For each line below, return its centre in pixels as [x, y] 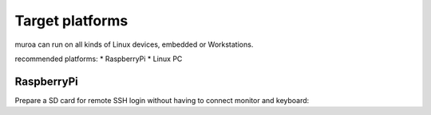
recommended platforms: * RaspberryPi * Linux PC [99, 59]
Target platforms [71, 21]
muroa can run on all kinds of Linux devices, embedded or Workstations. [134, 44]
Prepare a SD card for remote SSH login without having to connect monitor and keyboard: [162, 100]
